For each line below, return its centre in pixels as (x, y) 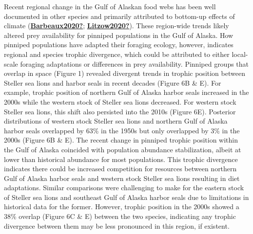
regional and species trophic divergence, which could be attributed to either (117, 54)
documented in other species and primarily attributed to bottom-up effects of (119, 16)
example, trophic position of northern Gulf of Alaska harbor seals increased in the (126, 92)
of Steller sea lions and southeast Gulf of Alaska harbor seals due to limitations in (126, 197)
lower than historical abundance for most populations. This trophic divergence (121, 159)
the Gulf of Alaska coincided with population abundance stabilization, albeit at (123, 149)
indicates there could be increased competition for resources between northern (120, 169)
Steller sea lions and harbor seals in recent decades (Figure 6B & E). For (113, 82)
